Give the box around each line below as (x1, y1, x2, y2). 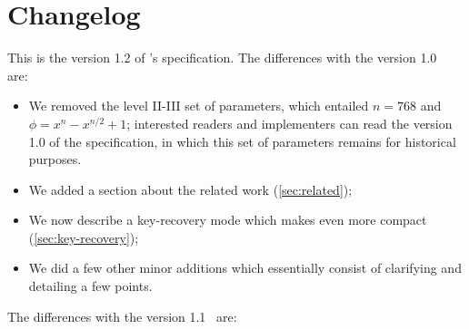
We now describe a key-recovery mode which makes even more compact (28, 210, 427, 229)
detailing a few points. (28, 276, 153, 295)
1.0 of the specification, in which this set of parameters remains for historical (28, 131, 456, 150)
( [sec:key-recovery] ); (28, 227, 139, 247)
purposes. (28, 150, 82, 169)
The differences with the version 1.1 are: (7, 306, 237, 325)
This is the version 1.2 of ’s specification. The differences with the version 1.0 (7, 48, 437, 67)
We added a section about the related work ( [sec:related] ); (28, 179, 353, 198)
